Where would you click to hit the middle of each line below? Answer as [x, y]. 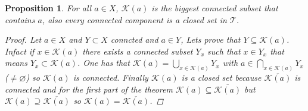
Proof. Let [23, 39]
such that [224, 51]
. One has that [103, 63]
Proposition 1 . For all [48, 8]
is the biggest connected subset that [215, 8]
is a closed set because [221, 77]
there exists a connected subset [138, 51]
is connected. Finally [111, 77]
